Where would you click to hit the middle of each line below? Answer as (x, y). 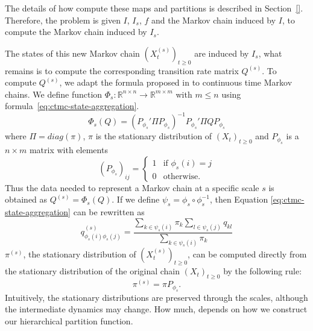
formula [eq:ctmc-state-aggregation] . (72, 106)
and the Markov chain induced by (213, 20)
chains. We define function (54, 94)
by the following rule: (263, 271)
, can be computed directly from (247, 254)
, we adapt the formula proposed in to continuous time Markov (176, 82)
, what (270, 53)
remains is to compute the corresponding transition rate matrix (122, 70)
